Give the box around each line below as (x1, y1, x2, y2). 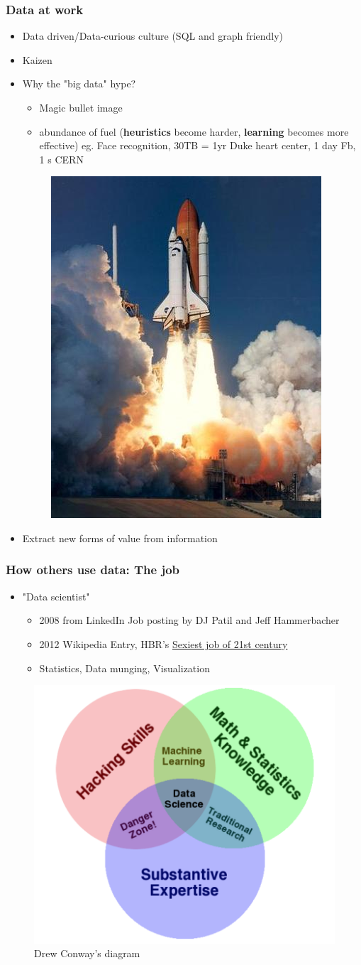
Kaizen (22, 52, 52, 67)
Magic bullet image (39, 100, 123, 114)
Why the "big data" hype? (22, 76, 136, 91)
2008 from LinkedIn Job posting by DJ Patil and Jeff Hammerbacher (39, 613, 340, 627)
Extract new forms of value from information (22, 530, 218, 545)
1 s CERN (39, 151, 84, 166)
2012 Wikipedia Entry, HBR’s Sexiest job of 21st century (39, 636, 288, 651)
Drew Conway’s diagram (34, 946, 140, 961)
